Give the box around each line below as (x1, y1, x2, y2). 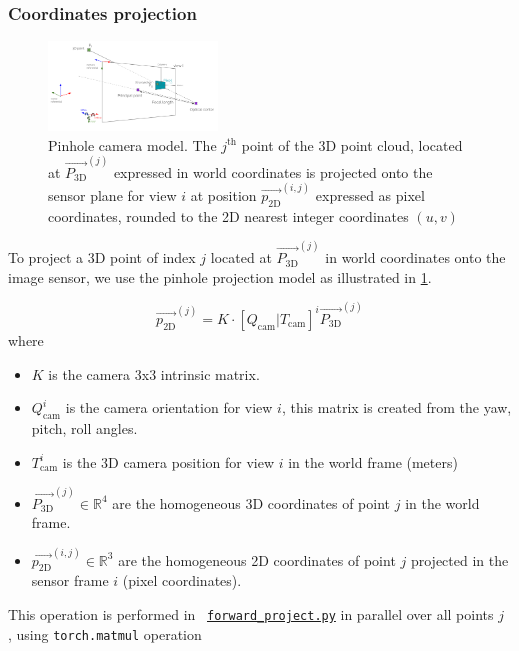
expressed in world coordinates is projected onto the (113, 161, 433, 182)
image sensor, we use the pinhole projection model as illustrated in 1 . (8, 266, 432, 287)
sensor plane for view (48, 185, 177, 206)
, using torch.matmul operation (8, 623, 202, 644)
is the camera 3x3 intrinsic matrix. (48, 363, 260, 384)
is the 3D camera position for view (62, 451, 275, 472)
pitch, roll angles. (31, 417, 138, 438)
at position (190, 185, 257, 206)
